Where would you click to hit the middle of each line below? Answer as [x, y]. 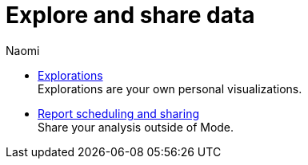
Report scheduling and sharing [119, 113]
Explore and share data [130, 15]
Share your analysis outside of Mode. [136, 127]
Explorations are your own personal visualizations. [170, 88]
